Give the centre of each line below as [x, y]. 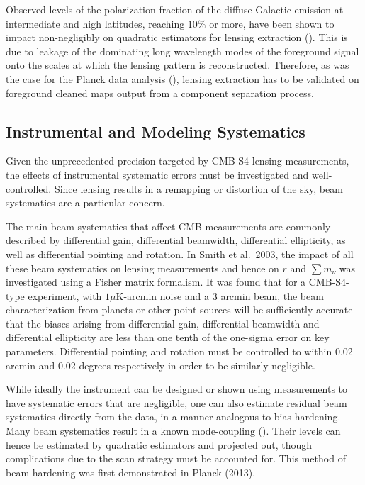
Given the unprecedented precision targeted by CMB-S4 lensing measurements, [178, 161]
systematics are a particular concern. [85, 202]
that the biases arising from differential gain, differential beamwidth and [163, 323]
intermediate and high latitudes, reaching [95, 23]
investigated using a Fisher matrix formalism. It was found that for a [156, 282]
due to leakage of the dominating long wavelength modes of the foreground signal [182, 51]
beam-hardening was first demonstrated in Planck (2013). [131, 472]
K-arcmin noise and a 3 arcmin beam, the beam [220, 295]
